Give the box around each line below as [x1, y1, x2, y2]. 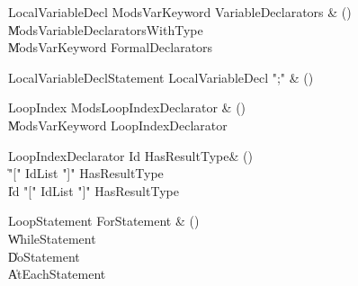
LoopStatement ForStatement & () [8, 211, 200, 230]
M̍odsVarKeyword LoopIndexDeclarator [8, 115, 228, 134]
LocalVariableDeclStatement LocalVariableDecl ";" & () [8, 67, 314, 86]
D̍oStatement [8, 246, 80, 265]
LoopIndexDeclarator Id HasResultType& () [8, 146, 253, 165]
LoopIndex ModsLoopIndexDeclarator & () [8, 98, 246, 117]
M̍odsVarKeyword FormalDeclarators [8, 38, 213, 57]
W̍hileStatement [8, 228, 96, 247]
